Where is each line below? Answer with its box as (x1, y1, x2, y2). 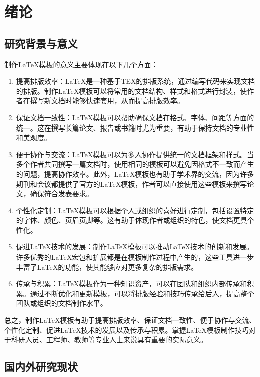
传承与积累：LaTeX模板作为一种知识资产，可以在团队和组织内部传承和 (16, 278, 247, 289)
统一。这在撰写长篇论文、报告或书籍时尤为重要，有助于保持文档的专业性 (16, 122, 254, 133)
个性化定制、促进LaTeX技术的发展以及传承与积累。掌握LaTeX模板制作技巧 (4, 324, 249, 335)
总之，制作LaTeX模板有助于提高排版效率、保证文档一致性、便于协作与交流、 (4, 315, 256, 325)
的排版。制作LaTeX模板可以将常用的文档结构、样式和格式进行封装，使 (16, 85, 247, 96)
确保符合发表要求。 (30, 188, 93, 199)
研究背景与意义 (4, 35, 78, 51)
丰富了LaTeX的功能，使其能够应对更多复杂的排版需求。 (16, 261, 198, 272)
